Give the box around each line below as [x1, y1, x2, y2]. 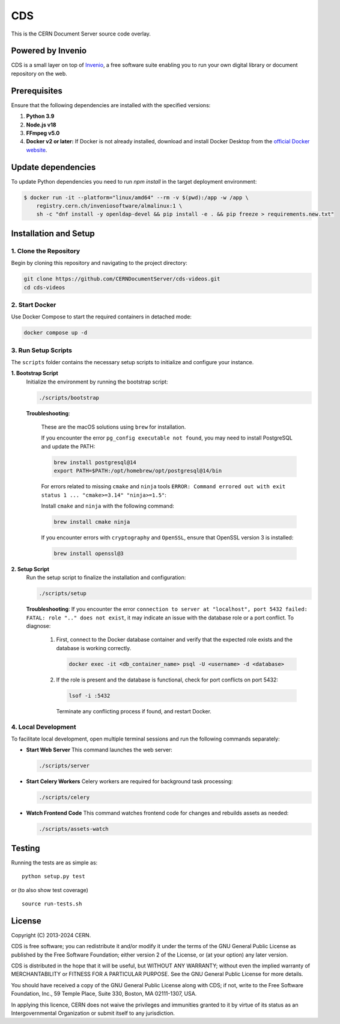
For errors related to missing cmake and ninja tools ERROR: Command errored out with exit [41, 483, 286, 490]
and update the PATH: [41, 442, 96, 450]
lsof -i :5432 [68, 692, 111, 699]
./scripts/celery [38, 794, 90, 801]
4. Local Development [11, 722, 76, 731]
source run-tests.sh [22, 900, 82, 907]
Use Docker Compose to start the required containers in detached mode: [11, 313, 192, 320]
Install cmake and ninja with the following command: [41, 503, 174, 510]
